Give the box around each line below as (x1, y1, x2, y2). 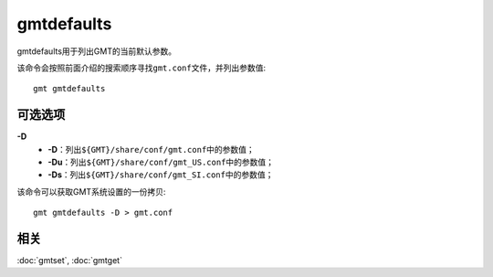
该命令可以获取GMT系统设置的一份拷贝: (16, 186, 166, 197)
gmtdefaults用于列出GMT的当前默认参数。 (16, 46, 177, 57)
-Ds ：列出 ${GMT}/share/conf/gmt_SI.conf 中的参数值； (47, 169, 274, 180)
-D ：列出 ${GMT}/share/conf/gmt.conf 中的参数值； (47, 144, 255, 154)
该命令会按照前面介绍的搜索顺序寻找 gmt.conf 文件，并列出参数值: (16, 62, 267, 73)
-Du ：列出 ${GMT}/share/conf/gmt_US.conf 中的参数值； (47, 156, 274, 168)
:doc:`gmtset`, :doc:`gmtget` (16, 255, 123, 266)
